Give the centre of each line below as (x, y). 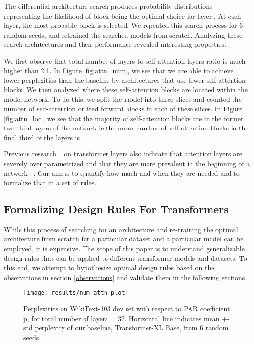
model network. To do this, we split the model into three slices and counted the (123, 99)
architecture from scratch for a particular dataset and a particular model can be (124, 239)
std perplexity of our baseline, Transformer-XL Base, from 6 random (126, 328)
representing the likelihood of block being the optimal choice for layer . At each (123, 15)
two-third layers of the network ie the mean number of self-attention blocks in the (126, 128)
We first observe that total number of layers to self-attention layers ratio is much (125, 60)
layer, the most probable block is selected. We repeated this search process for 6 (124, 25)
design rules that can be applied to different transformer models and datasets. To (126, 258)
